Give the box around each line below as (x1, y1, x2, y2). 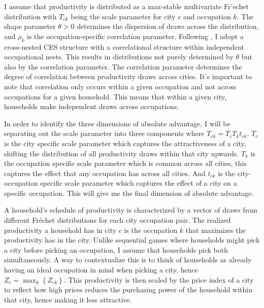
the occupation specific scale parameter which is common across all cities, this (4, 158, 247, 168)
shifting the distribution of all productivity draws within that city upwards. (4, 148, 239, 158)
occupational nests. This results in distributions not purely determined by (4, 51, 234, 62)
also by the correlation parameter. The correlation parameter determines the (4, 61, 242, 72)
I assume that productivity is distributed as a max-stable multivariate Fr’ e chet (4, 1, 249, 11)
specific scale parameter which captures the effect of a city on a (40, 178, 237, 188)
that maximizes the (185, 224, 246, 235)
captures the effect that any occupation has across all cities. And (4, 167, 206, 178)
